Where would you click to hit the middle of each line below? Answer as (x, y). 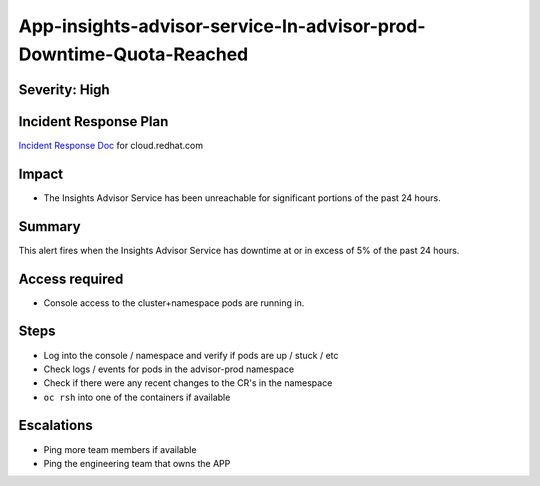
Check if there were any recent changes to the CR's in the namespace (188, 383)
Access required (71, 278)
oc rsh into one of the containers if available (137, 397)
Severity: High (64, 89)
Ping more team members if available (120, 449)
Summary (49, 226)
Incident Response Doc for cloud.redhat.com (111, 145)
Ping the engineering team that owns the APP (137, 463)
